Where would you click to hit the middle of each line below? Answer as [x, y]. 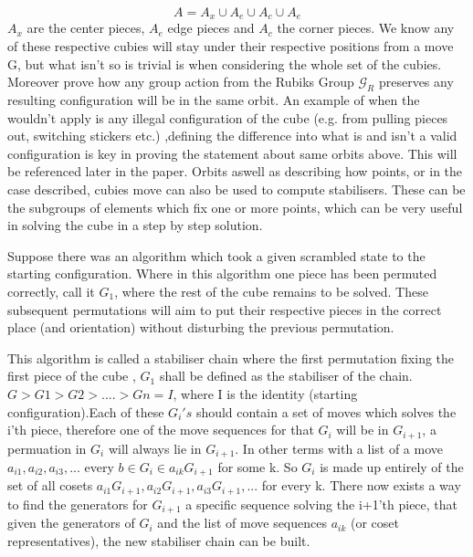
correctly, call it [51, 291]
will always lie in [155, 448]
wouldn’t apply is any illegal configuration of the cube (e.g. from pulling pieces [228, 117]
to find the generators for [78, 504]
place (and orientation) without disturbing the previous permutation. [201, 327]
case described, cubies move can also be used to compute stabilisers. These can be [236, 189]
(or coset [375, 523]
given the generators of [71, 523]
